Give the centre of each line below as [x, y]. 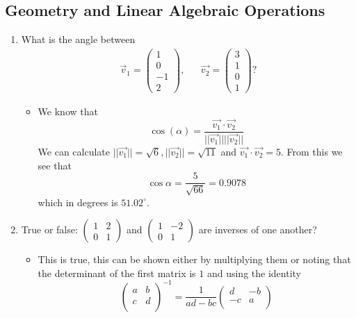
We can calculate [74, 151]
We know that [68, 111]
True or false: [49, 229]
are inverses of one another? [258, 229]
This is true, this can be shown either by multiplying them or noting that [194, 259]
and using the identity [254, 273]
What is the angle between [78, 39]
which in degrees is [78, 202]
